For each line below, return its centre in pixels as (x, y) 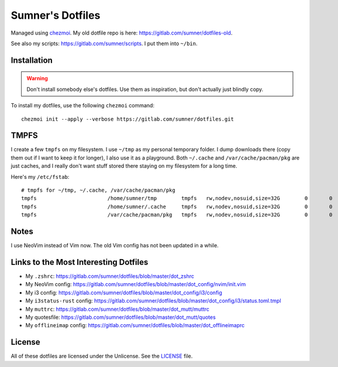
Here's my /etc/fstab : (40, 176)
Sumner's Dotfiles (56, 15)
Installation (32, 60)
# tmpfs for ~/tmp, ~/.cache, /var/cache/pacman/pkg (98, 190)
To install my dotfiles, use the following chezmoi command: (83, 106)
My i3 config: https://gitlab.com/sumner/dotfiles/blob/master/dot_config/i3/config (124, 293)
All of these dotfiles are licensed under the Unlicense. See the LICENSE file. (102, 356)
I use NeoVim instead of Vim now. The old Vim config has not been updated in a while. (115, 246)
